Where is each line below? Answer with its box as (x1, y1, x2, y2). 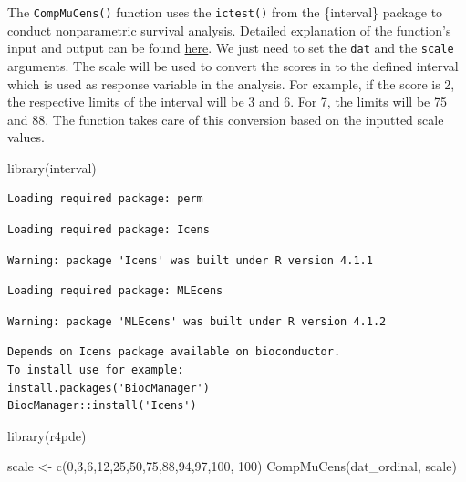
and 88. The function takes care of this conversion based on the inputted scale (7, 109, 444, 128)
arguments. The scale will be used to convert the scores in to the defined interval (7, 56, 459, 75)
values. (7, 128, 45, 147)
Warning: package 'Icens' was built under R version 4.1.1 (7, 253, 373, 267)
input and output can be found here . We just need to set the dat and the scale (7, 38, 454, 57)
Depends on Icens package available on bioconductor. (7, 345, 341, 359)
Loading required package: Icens (7, 223, 210, 237)
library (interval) (7, 158, 97, 177)
